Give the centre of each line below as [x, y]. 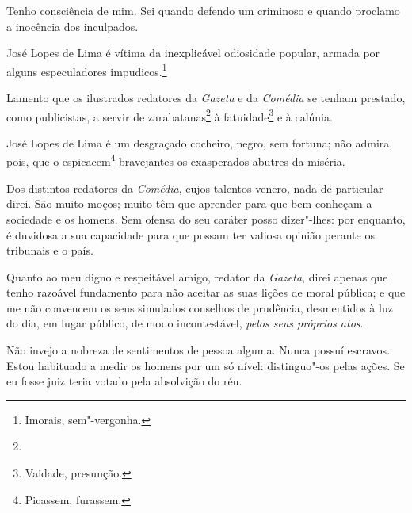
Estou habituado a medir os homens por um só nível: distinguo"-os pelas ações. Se [206, 365]
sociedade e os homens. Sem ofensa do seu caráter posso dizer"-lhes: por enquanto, [206, 218]
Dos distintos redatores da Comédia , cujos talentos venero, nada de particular [195, 188]
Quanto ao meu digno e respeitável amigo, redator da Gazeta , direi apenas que [197, 276]
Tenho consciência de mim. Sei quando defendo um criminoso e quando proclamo [203, 10]
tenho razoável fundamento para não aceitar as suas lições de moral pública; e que [206, 292]
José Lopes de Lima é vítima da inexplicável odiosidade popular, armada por [193, 53]
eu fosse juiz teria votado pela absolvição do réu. [124, 381]
